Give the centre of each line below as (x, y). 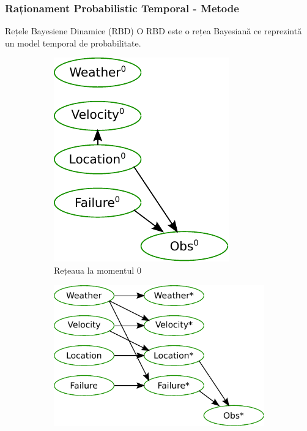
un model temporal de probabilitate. (73, 43)
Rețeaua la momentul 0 (98, 270)
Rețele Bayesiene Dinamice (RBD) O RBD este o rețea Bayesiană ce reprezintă (153, 31)
